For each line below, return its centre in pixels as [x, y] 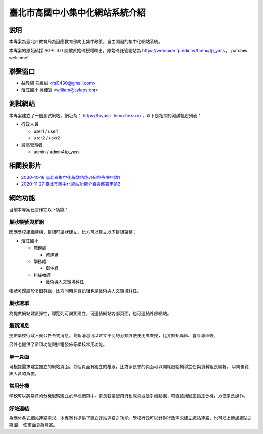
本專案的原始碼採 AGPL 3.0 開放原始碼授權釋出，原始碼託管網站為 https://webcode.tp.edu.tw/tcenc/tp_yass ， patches [128, 51]
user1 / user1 [46, 131]
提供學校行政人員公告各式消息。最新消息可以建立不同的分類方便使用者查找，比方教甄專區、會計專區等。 [113, 335]
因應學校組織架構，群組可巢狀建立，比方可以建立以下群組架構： [73, 232]
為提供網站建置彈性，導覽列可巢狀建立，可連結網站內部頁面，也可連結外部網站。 [90, 313]
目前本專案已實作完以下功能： [39, 210]
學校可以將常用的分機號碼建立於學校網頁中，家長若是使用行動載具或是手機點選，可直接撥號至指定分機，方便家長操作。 [128, 395]
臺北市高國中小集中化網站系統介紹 [77, 13]
